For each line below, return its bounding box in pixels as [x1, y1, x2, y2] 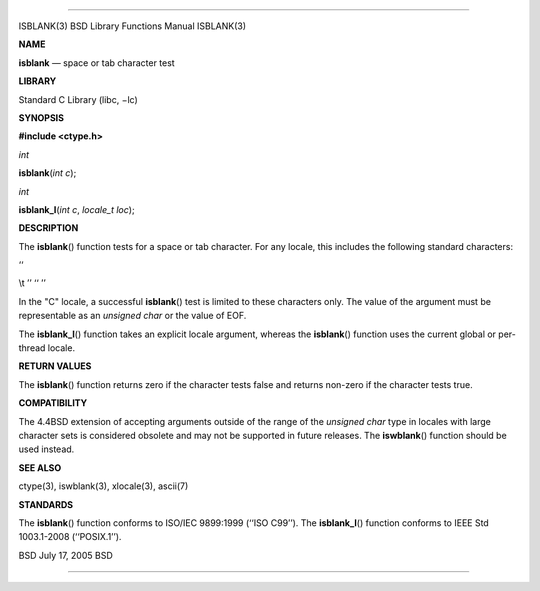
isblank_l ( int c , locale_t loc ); [18, 203, 135, 215]
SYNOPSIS [18, 111, 65, 124]
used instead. [18, 443, 75, 455]
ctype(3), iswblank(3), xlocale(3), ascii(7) [18, 480, 189, 492]
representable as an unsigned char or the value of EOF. [18, 310, 247, 322]
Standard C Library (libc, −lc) [18, 93, 139, 105]
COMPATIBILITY [18, 397, 88, 409]
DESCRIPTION [18, 222, 79, 234]
